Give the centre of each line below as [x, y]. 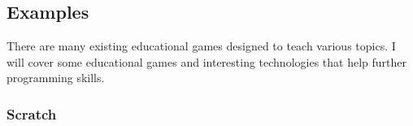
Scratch [32, 113]
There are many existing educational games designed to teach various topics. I [201, 46]
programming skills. [56, 78]
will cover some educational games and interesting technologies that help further [206, 61]
